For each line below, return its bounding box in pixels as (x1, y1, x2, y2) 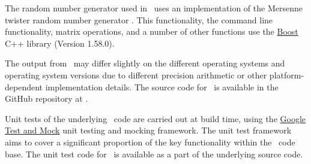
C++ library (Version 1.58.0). (5, 37, 115, 49)
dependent (5, 80, 43, 93)
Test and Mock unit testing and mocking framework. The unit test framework (5, 124, 292, 136)
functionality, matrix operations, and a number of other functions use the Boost (5, 25, 298, 38)
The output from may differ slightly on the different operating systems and (5, 57, 285, 69)
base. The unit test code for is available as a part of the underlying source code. (5, 147, 303, 160)
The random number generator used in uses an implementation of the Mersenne (5, 2, 303, 14)
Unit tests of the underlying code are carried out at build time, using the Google (5, 112, 306, 124)
